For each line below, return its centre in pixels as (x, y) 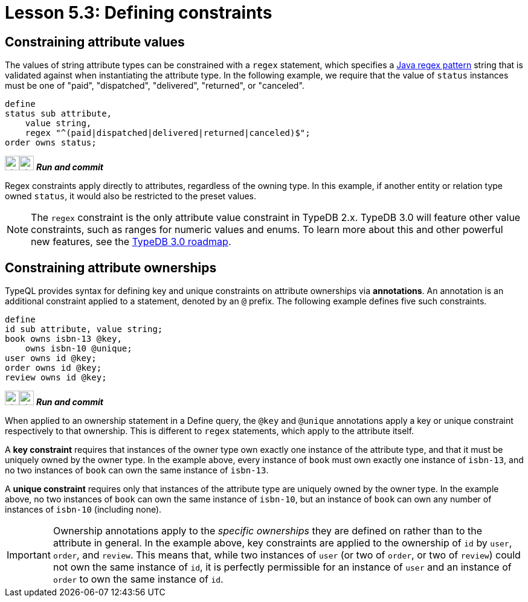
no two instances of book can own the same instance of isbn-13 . (137, 470)
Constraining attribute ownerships (111, 267)
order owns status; (51, 143)
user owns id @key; (51, 358)
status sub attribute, (59, 114)
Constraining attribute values (95, 42)
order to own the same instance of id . (138, 579)
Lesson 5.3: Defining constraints (139, 13)
